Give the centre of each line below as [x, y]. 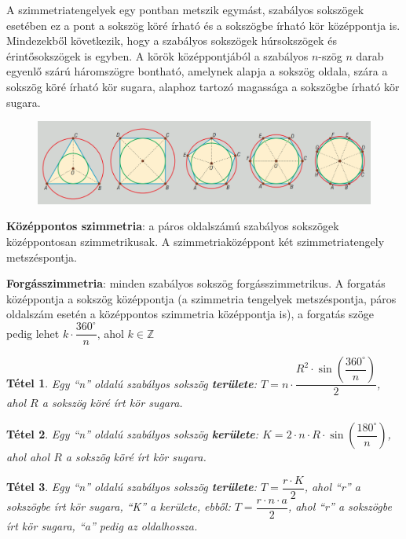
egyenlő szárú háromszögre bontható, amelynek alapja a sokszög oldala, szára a [197, 71]
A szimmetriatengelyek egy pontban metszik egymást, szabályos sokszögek [185, 9]
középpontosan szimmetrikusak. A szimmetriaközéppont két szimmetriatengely [196, 241]
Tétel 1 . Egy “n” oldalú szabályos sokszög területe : [132, 383]
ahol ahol [28, 457]
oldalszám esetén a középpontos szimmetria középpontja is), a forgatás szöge [190, 314]
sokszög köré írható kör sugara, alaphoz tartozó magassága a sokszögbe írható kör [203, 86]
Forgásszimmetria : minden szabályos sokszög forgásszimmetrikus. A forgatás [196, 283]
